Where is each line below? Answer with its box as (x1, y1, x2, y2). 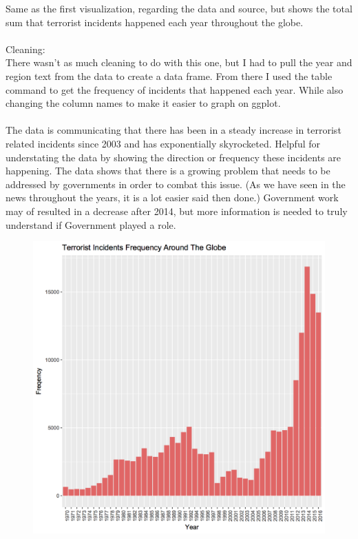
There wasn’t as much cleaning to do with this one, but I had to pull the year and (6, 55, 352, 70)
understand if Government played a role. (6, 217, 176, 232)
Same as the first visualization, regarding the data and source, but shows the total (6, 1, 352, 15)
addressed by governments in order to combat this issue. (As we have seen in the (6, 176, 346, 191)
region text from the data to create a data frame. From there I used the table (6, 68, 333, 83)
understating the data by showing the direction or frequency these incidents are (6, 150, 341, 164)
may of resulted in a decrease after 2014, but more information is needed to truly (6, 203, 348, 218)
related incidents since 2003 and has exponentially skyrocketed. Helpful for (6, 136, 321, 150)
